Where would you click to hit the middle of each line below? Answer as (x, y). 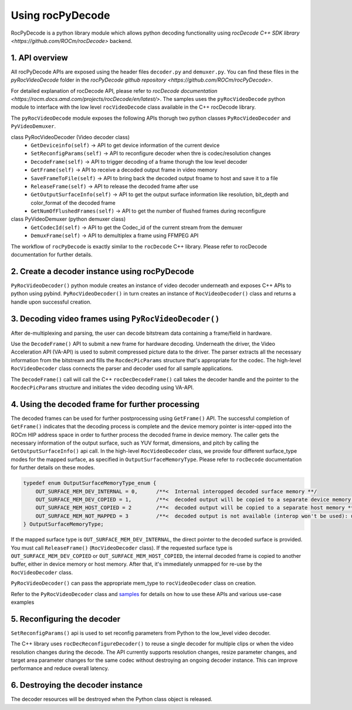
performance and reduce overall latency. (60, 668)
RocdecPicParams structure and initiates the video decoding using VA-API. (102, 387)
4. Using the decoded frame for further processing (105, 404)
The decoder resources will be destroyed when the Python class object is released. (111, 699)
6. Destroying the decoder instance (77, 685)
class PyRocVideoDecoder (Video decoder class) (70, 137)
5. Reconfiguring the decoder (66, 619)
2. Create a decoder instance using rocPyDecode (102, 271)
